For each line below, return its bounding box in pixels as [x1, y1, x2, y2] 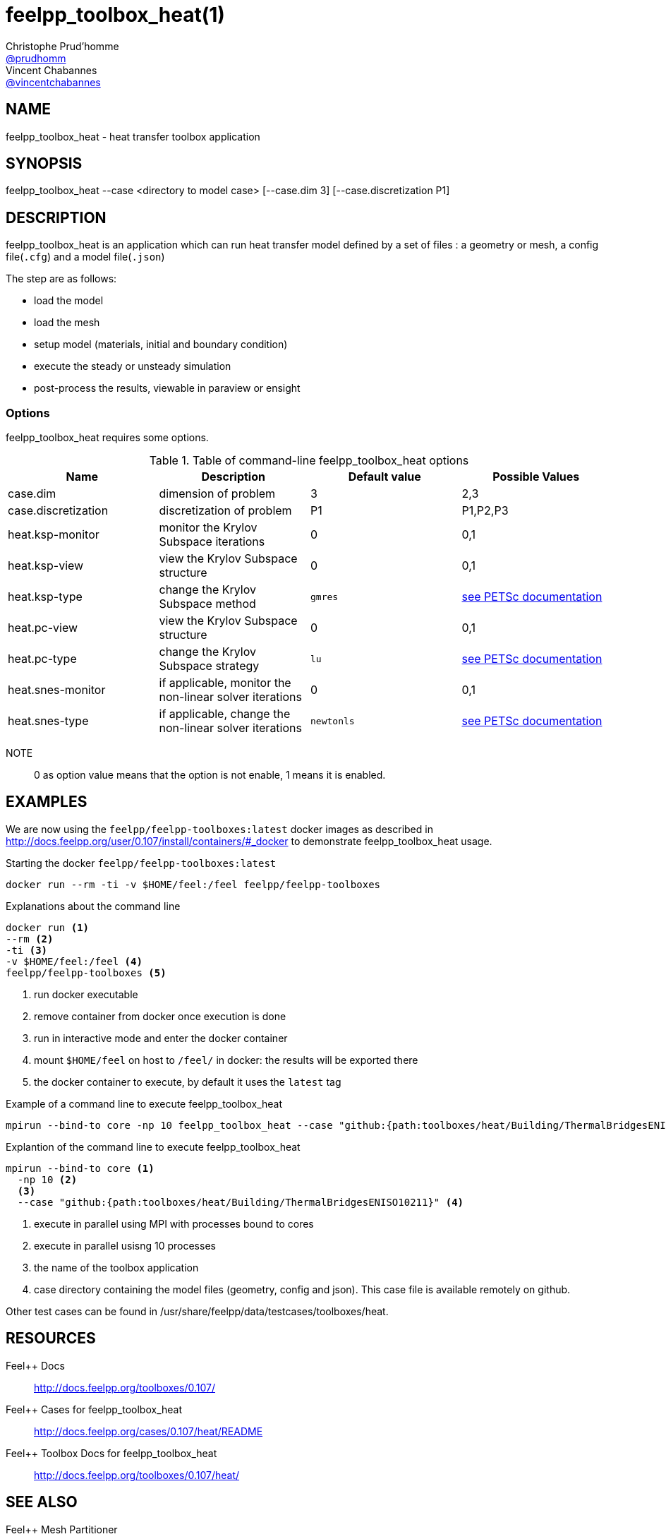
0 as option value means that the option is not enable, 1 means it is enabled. [34, 769, 386, 782]
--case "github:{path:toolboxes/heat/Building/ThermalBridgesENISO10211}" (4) [17, 1196, 464, 1208]
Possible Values [492, 469, 580, 484]
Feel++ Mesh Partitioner [6, 1523, 118, 1535]
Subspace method [159, 597, 256, 611]
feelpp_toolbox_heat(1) [6, 3, 225, 27]
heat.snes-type [8, 714, 89, 729]
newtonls [310, 715, 355, 726]
